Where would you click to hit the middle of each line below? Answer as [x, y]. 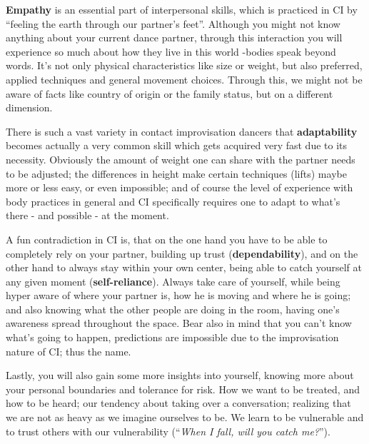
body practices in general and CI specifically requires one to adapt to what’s [173, 201]
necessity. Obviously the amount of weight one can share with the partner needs [181, 159]
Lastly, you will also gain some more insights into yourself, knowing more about [180, 375]
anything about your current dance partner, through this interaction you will [174, 37]
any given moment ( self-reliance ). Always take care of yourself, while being [173, 281]
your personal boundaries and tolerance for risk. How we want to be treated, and [183, 389]
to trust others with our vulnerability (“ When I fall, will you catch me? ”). [168, 431]
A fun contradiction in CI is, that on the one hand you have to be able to [167, 239]
